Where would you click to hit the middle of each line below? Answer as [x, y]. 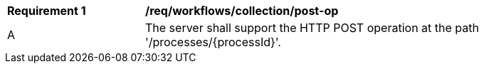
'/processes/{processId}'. [213, 42]
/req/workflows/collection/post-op [242, 11]
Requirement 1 [47, 11]
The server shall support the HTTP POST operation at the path [312, 28]
